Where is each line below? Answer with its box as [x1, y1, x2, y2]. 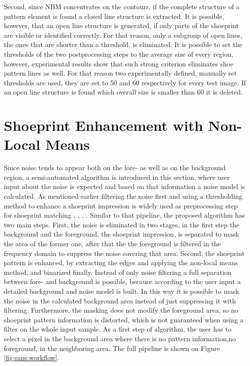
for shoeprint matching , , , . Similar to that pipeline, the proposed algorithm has [4, 210, 245, 220]
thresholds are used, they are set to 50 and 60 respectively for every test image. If [4, 77, 246, 87]
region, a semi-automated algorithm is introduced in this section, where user [4, 172, 230, 182]
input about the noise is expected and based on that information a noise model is [4, 181, 245, 191]
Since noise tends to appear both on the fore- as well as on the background [4, 162, 226, 173]
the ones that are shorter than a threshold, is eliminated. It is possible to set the [4, 39, 243, 49]
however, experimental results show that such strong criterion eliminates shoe [4, 58, 234, 68]
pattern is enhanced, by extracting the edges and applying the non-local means [4, 257, 238, 268]
